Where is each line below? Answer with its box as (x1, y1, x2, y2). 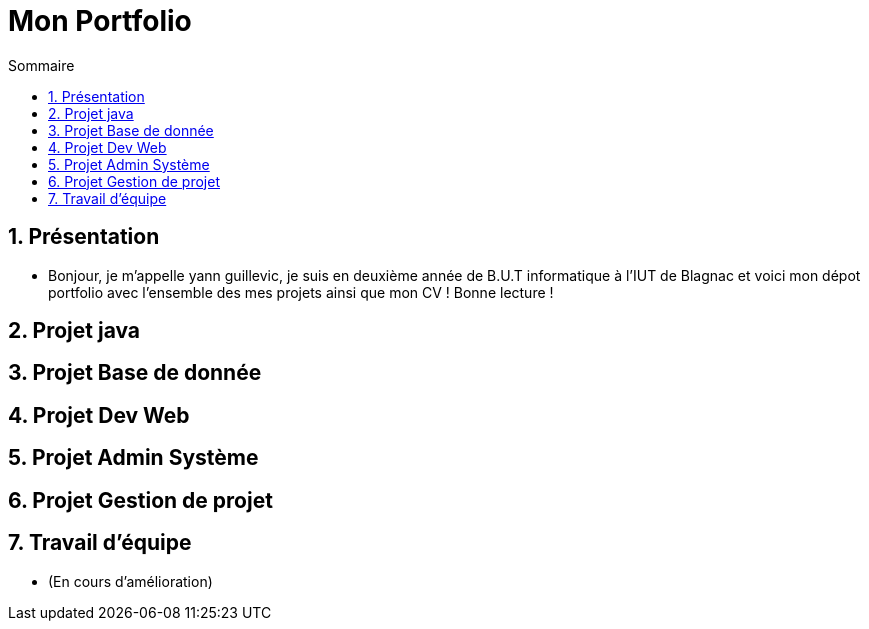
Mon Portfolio (8, 4, 192, 38)
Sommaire (8, 56, 75, 74)
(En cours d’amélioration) (48, 572, 213, 590)
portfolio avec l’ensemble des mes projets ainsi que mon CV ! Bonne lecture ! (48, 283, 554, 301)
